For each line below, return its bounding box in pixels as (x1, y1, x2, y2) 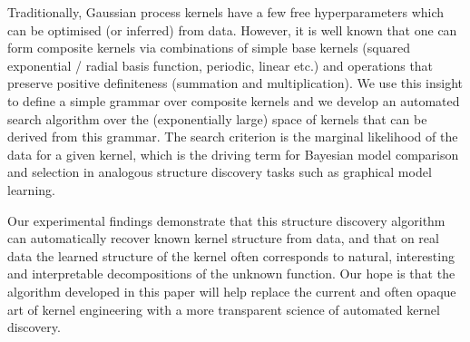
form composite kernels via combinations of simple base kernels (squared (7, 38, 410, 57)
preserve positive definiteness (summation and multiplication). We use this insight (7, 73, 463, 93)
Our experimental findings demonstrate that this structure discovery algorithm (7, 210, 446, 230)
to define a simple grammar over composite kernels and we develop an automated (7, 91, 460, 110)
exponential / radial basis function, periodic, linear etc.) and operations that (7, 55, 434, 74)
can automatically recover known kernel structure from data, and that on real (7, 229, 439, 248)
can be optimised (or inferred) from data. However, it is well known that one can (7, 20, 457, 39)
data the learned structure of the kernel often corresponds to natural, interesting (7, 246, 455, 265)
